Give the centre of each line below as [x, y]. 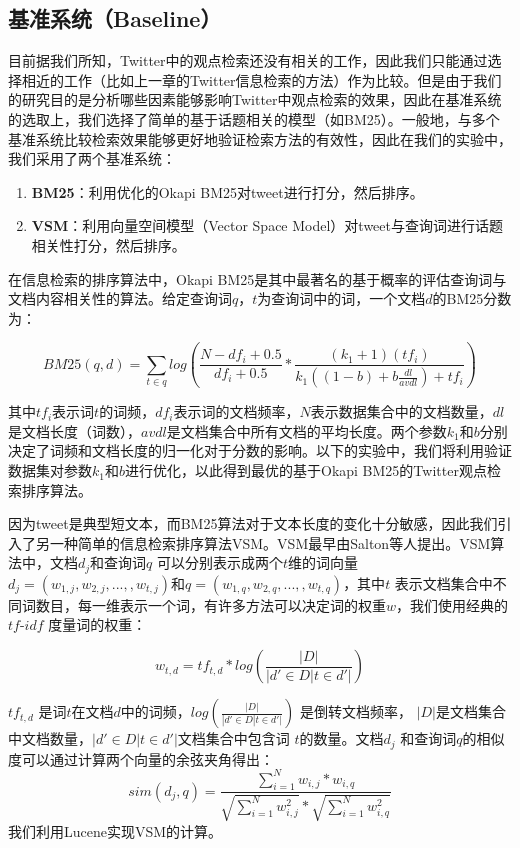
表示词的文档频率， [236, 411]
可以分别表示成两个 [220, 562]
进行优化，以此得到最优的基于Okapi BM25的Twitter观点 [306, 470]
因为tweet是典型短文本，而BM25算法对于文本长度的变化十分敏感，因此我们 [253, 523]
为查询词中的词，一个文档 [341, 298]
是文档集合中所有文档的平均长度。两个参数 [306, 430]
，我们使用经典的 [452, 604]
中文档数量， [50, 738]
